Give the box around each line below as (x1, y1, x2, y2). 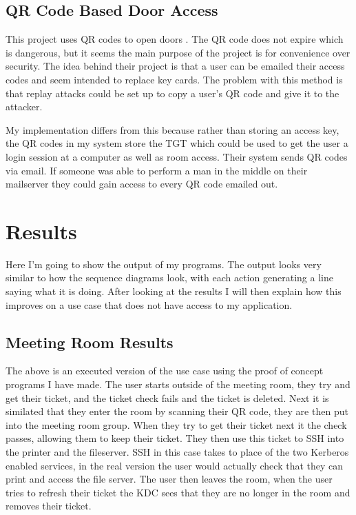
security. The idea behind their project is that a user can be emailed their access (6, 59, 345, 73)
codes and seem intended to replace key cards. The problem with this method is (6, 72, 343, 86)
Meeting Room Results (6, 331, 174, 352)
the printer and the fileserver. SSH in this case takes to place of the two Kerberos (6, 445, 349, 458)
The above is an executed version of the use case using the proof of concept (6, 363, 324, 378)
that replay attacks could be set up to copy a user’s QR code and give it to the (6, 85, 339, 100)
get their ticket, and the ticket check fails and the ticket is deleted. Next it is (6, 390, 329, 405)
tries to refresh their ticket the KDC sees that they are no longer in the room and (6, 485, 350, 499)
